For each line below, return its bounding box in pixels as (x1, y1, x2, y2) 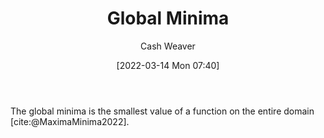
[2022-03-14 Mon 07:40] (116, 59, 220, 71)
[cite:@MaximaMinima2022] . (10, 115, 130, 127)
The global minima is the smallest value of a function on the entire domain (10, 105, 315, 117)
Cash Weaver (140, 40, 196, 52)
